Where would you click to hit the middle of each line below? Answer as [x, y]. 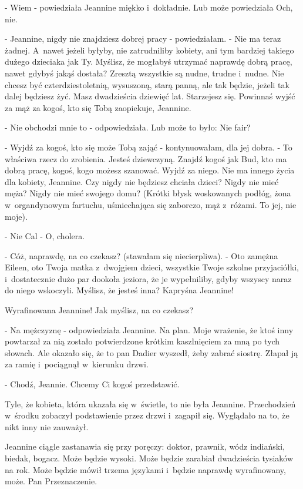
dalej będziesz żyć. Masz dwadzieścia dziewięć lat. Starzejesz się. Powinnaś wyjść [150, 96]
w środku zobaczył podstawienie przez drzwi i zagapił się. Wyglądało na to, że [147, 415]
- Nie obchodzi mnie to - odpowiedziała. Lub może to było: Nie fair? [128, 127]
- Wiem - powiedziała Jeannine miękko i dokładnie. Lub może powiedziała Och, [149, 7]
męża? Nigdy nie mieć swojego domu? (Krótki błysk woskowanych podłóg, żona [148, 193]
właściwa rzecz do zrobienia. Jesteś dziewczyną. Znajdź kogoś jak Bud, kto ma [146, 158]
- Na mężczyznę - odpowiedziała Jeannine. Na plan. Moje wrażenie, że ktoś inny [149, 329]
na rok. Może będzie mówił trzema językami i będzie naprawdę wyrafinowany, [145, 469]
